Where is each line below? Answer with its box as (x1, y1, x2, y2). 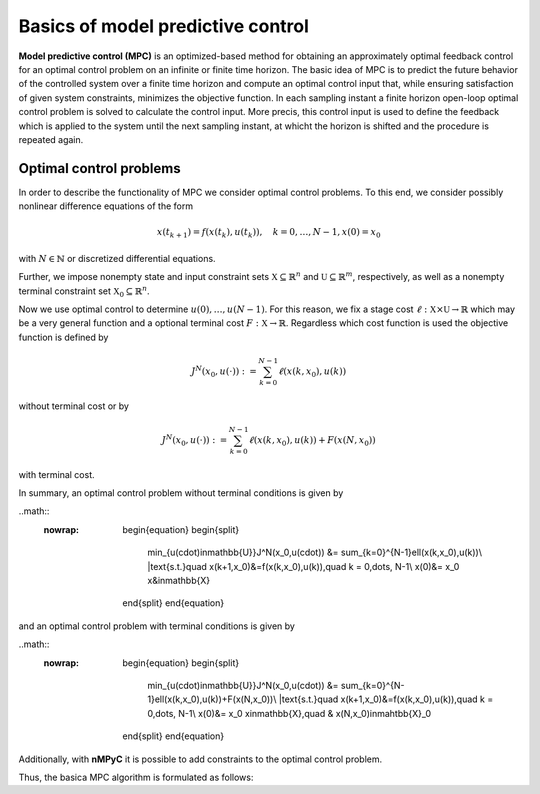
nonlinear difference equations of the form (18, 200, 194, 212)
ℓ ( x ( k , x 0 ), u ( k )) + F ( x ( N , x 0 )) (248, 434, 377, 448)
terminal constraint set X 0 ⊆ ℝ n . (18, 284, 150, 299)
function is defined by (18, 331, 109, 343)
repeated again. (18, 133, 84, 145)
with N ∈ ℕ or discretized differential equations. (18, 252, 216, 264)
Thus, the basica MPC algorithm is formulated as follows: (18, 771, 254, 783)
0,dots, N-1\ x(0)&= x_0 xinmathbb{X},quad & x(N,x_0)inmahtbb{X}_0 (147, 707, 432, 719)
